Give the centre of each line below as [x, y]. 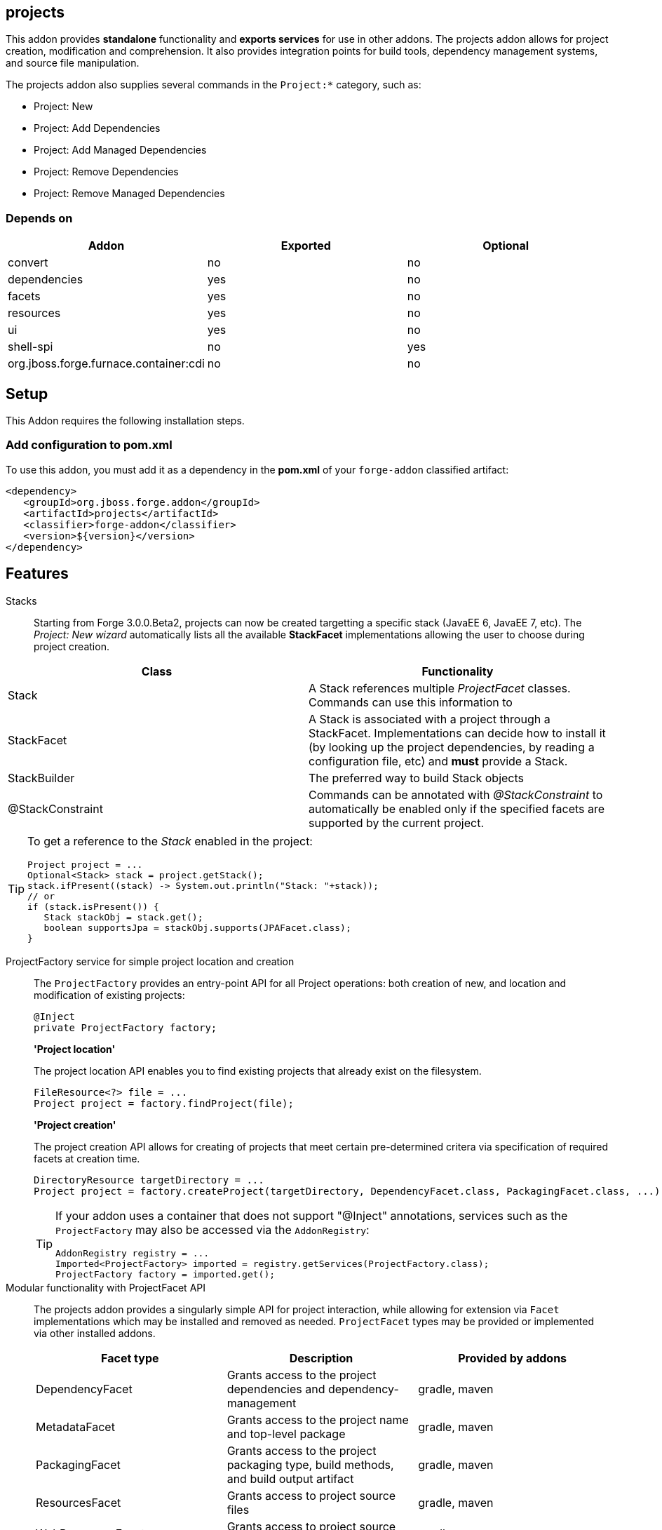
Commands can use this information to [411, 702]
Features [37, 574]
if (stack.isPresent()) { [93, 906]
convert [28, 263]
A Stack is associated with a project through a [430, 719]
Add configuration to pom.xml [89, 445]
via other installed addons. [95, 1333]
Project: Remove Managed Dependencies [129, 194]
